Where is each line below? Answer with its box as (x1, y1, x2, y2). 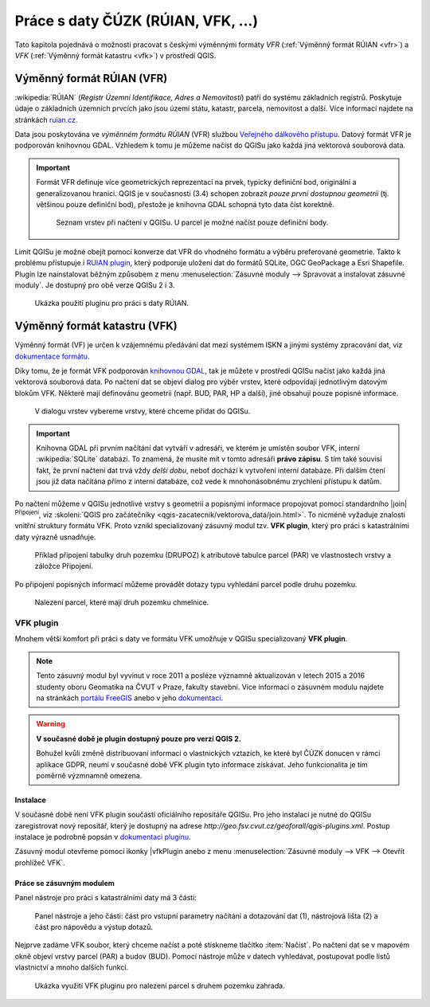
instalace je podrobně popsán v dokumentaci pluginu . (14, 833, 191, 842)
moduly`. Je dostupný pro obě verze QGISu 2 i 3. (14, 280, 175, 290)
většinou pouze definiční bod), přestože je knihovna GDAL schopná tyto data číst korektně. (36, 199, 334, 209)
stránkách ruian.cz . (14, 115, 78, 124)
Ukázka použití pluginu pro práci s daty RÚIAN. (34, 299, 189, 308)
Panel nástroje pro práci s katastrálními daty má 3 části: (14, 893, 197, 903)
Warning (36, 719, 65, 729)
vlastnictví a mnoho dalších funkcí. (14, 962, 129, 972)
